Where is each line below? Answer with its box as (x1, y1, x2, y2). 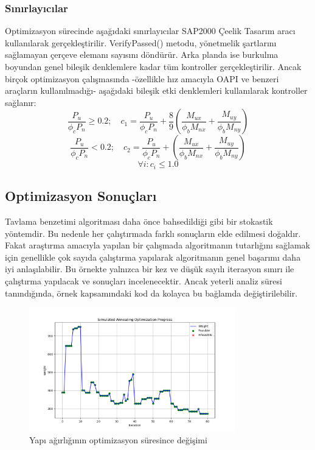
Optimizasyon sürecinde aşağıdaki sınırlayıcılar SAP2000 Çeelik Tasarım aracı (5, 24, 296, 37)
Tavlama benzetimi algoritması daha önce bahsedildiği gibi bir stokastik (5, 215, 273, 228)
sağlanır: (5, 96, 36, 108)
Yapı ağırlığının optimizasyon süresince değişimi (29, 434, 207, 446)
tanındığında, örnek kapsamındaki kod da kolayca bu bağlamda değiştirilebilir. (5, 286, 298, 299)
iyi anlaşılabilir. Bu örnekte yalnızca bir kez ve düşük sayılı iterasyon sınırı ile (5, 262, 294, 275)
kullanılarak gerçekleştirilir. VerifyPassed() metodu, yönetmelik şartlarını (5, 36, 277, 49)
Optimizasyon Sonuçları (5, 186, 157, 205)
